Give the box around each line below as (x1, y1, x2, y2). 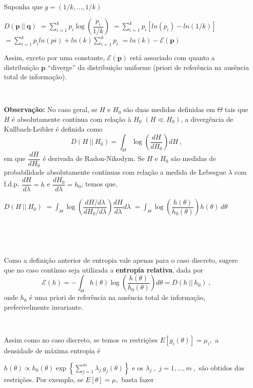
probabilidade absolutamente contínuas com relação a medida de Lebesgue (4, 167, 226, 177)
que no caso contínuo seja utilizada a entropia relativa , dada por (4, 264, 203, 274)
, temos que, (81, 179, 117, 189)
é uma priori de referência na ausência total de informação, (29, 292, 206, 302)
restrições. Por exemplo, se (4, 374, 83, 384)
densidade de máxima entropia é (4, 345, 100, 356)
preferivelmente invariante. (4, 301, 83, 312)
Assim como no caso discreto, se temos (4, 335, 119, 345)
